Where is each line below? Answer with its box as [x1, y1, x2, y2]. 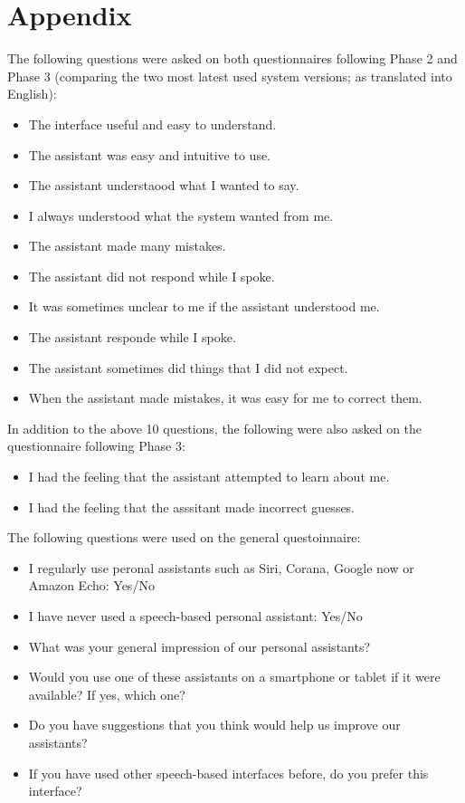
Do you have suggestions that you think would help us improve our [28, 715, 401, 734]
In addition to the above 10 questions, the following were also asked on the [7, 418, 422, 437]
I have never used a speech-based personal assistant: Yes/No [28, 607, 363, 625]
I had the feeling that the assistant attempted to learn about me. [28, 467, 390, 486]
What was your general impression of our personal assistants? [28, 636, 371, 655]
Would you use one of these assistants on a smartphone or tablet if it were [28, 667, 441, 686]
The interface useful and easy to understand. [28, 114, 277, 133]
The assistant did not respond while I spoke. [28, 266, 275, 285]
